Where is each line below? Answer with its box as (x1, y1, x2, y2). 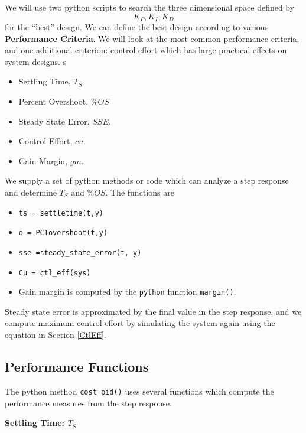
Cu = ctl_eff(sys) (18, 268, 91, 277)
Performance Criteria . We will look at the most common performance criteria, (5, 32, 300, 44)
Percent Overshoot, (18, 95, 89, 108)
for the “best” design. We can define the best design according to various (5, 21, 269, 33)
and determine (5, 185, 57, 198)
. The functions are (105, 185, 174, 198)
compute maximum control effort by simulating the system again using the (5, 317, 275, 329)
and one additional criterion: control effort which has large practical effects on (5, 44, 287, 56)
